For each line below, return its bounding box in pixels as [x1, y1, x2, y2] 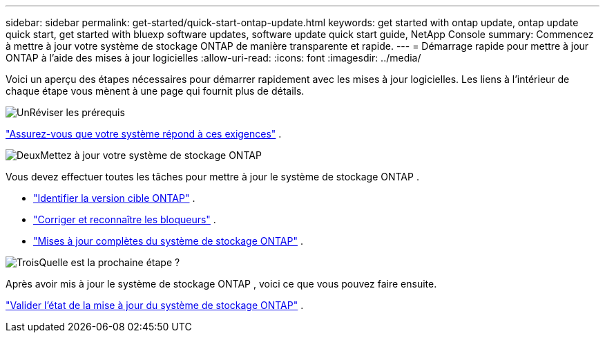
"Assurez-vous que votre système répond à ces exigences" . [6, 128, 282, 140]
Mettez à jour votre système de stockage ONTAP [40, 149, 262, 161]
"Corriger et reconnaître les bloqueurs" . [33, 214, 216, 225]
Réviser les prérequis [29, 106, 125, 118]
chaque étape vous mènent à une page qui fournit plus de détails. [6, 85, 305, 97]
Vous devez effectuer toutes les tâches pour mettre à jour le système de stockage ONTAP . [6, 171, 419, 182]
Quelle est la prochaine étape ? [39, 256, 180, 268]
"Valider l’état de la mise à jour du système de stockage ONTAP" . [6, 299, 304, 311]
